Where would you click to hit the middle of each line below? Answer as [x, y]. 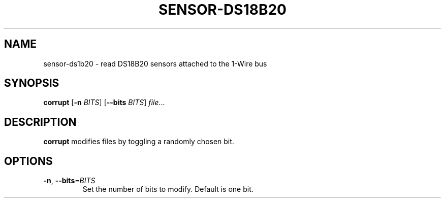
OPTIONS [28, 161]
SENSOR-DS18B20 [222, 10]
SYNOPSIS [32, 83]
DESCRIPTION [40, 122]
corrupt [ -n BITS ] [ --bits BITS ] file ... [104, 103]
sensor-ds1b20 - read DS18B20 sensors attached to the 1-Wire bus [155, 63]
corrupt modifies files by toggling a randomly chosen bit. [139, 142]
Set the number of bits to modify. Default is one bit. [168, 189]
